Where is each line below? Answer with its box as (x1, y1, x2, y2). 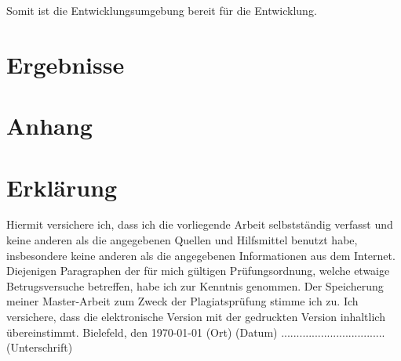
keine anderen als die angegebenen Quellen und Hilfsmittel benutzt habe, (6, 232, 358, 248)
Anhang (6, 110, 93, 142)
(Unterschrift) (6, 339, 73, 356)
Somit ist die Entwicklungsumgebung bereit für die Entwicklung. (6, 2, 317, 18)
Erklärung (6, 171, 118, 203)
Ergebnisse (6, 48, 125, 80)
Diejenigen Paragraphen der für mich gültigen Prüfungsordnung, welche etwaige (6, 262, 390, 279)
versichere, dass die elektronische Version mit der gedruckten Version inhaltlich (6, 309, 385, 325)
